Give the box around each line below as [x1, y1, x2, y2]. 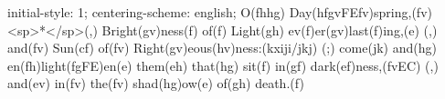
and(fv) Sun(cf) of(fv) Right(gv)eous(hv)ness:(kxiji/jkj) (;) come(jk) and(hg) [7, 38, 437, 57]
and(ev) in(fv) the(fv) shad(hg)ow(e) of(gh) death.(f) [7, 74, 304, 93]
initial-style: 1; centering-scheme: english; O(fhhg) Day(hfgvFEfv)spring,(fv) [7, 3, 432, 21]
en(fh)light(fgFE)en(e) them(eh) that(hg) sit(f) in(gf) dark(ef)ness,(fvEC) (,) [7, 55, 439, 74]
